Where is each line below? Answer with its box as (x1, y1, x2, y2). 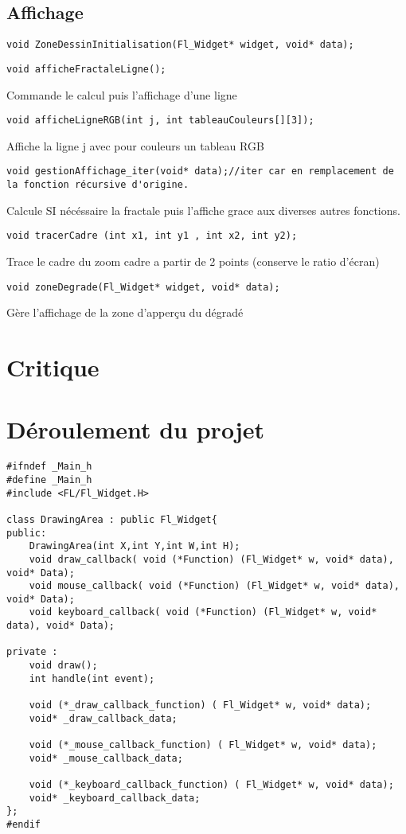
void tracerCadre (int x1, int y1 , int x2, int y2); (6, 230, 298, 242)
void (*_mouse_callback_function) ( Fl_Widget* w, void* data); (29, 739, 377, 751)
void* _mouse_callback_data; (29, 752, 183, 764)
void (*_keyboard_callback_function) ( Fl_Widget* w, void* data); (29, 779, 394, 791)
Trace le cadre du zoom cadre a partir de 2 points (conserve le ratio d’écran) (6, 252, 380, 269)
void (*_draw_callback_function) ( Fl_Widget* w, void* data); (29, 700, 372, 711)
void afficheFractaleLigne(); (6, 63, 166, 75)
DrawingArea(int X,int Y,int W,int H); (29, 540, 240, 552)
